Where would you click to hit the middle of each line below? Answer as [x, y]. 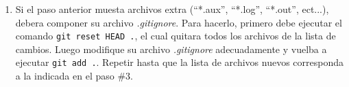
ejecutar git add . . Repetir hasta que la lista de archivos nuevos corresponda [179, 62]
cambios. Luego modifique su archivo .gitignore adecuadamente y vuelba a [171, 49]
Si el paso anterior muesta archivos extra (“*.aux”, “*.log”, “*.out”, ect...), [172, 9]
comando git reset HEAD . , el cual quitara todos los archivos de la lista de [176, 36]
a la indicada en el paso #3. [74, 76]
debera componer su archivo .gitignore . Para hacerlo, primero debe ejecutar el [179, 22]
